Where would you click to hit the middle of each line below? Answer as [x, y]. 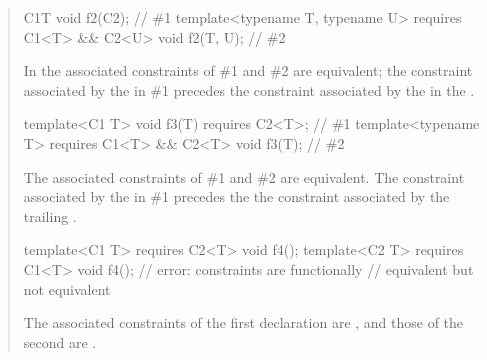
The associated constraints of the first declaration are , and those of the [243, 322]
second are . [60, 341]
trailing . [50, 215]
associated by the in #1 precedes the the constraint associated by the [236, 196]
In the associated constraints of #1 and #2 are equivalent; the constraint [248, 70]
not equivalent [67, 288]
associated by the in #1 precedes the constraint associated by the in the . [249, 89]
